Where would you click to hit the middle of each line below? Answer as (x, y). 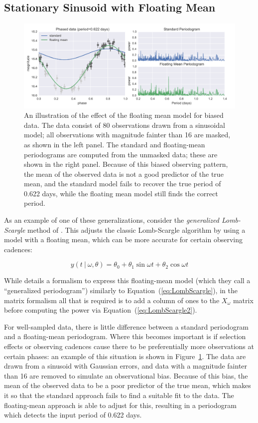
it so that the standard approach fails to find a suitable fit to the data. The (119, 395)
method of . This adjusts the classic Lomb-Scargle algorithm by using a (136, 229)
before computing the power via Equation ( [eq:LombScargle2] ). (101, 310)
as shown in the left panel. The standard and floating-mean (115, 144)
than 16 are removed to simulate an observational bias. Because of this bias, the (126, 375)
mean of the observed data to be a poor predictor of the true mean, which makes (128, 385)
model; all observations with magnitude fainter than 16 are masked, (127, 135)
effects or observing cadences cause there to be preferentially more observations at (129, 346)
